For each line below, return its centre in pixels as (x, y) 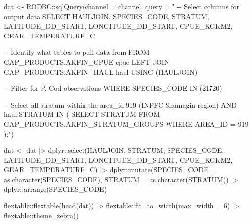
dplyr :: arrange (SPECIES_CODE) (56, 189)
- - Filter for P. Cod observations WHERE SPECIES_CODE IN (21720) (113, 88)
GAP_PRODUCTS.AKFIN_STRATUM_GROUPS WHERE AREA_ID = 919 (126, 124)
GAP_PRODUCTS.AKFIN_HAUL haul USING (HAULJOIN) (101, 71)
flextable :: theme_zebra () (41, 215)
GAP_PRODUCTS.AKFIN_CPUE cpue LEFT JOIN (87, 61)
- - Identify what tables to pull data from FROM (77, 52)
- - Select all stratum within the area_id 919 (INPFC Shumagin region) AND (120, 104)
